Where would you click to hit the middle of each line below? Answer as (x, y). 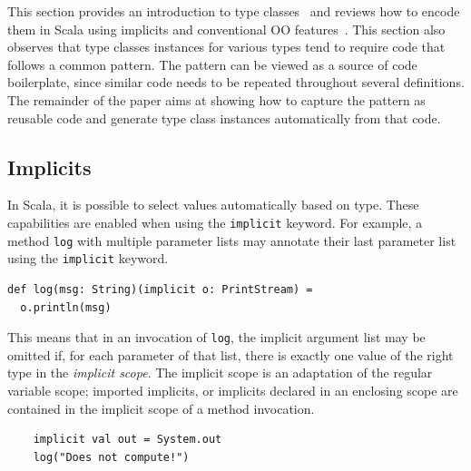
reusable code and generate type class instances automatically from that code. (224, 118)
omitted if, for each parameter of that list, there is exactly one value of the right (231, 354)
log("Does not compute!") (111, 457)
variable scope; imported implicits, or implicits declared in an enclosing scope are (233, 390)
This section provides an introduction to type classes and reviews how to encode (234, 11)
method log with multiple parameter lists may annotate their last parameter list (232, 240)
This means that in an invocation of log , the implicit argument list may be (216, 337)
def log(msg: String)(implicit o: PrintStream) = (160, 289)
